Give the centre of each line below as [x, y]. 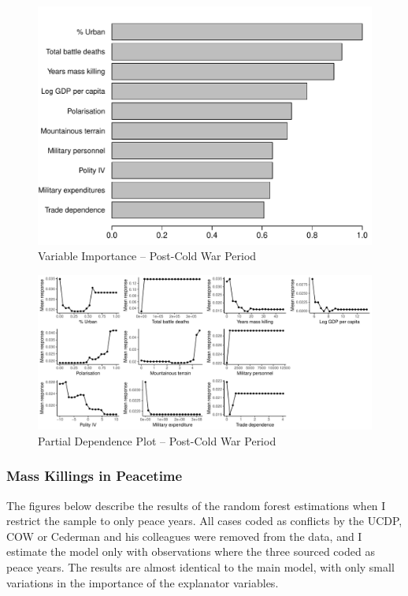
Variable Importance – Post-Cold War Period [147, 256]
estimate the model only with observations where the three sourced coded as [191, 551]
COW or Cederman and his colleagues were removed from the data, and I [184, 536]
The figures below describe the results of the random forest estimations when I [196, 505]
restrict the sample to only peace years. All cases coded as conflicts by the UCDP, [204, 521]
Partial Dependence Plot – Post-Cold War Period [157, 440]
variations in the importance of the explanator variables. [143, 582]
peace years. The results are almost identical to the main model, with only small [200, 566]
